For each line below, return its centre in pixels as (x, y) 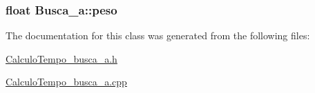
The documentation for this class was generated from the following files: (158, 35)
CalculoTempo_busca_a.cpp (66, 82)
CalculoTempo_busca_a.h (61, 58)
